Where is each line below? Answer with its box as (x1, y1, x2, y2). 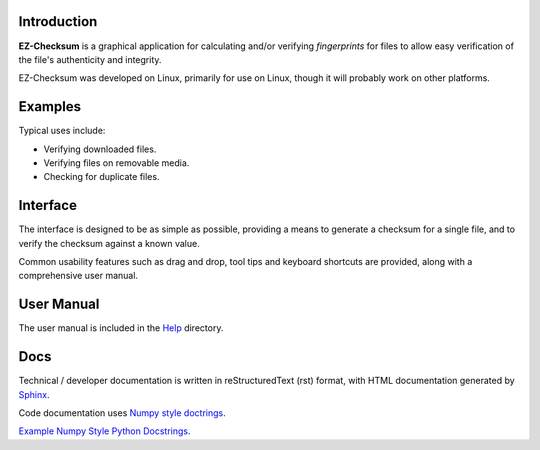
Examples (18, 98, 82, 115)
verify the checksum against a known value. (18, 237, 200, 249)
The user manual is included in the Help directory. (18, 322, 224, 334)
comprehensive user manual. (18, 270, 139, 282)
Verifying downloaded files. (43, 143, 157, 155)
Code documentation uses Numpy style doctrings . (18, 407, 226, 419)
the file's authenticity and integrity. (18, 53, 162, 65)
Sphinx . (18, 388, 50, 400)
